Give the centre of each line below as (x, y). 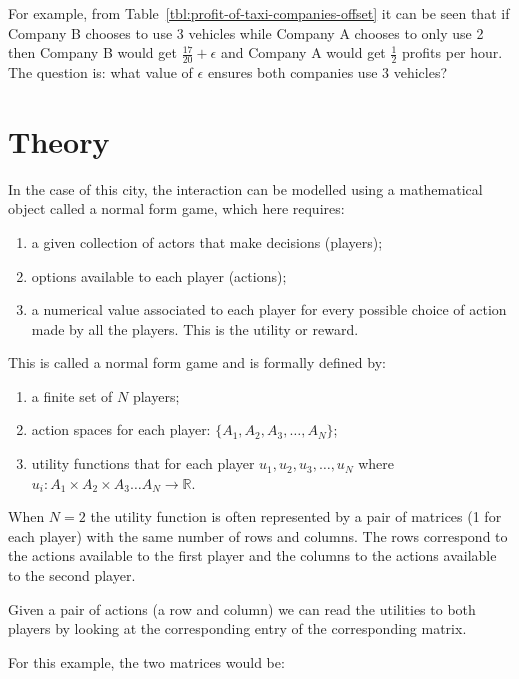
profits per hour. (452, 52)
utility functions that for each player (143, 463)
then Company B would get (92, 52)
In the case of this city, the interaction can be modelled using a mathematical (245, 188)
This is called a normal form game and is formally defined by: (197, 362)
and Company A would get (303, 52)
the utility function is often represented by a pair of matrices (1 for (296, 516)
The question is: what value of (100, 72)
